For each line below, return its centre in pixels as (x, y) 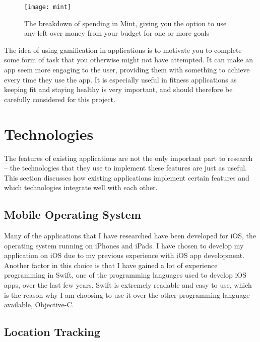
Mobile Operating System (73, 215)
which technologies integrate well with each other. (81, 187)
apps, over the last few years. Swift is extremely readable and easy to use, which (128, 285)
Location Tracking (52, 332)
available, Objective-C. (39, 305)
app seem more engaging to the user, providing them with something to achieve (127, 70)
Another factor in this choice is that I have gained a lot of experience (111, 265)
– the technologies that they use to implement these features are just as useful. (126, 168)
